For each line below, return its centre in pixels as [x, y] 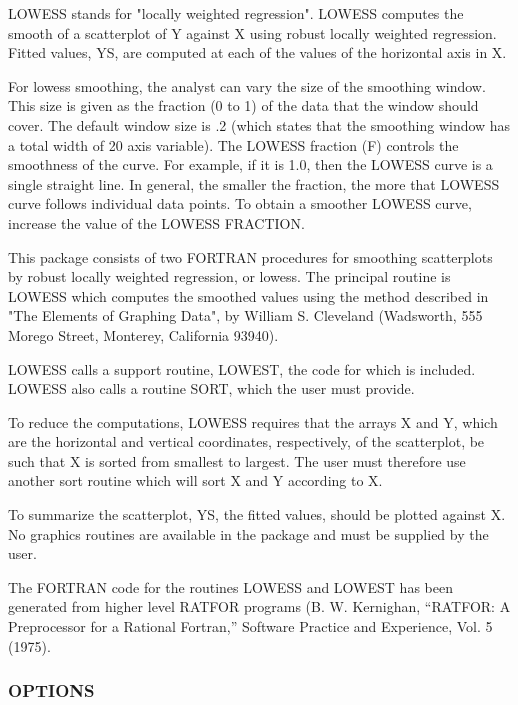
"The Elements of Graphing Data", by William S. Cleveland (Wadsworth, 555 [245, 315]
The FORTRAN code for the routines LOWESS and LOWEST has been [230, 586]
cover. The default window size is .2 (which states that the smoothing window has [259, 124]
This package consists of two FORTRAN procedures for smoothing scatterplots [250, 256]
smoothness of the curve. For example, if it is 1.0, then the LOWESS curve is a [250, 164]
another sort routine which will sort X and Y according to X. [195, 480]
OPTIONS [51, 690]
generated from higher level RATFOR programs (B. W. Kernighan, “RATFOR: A [259, 606]
